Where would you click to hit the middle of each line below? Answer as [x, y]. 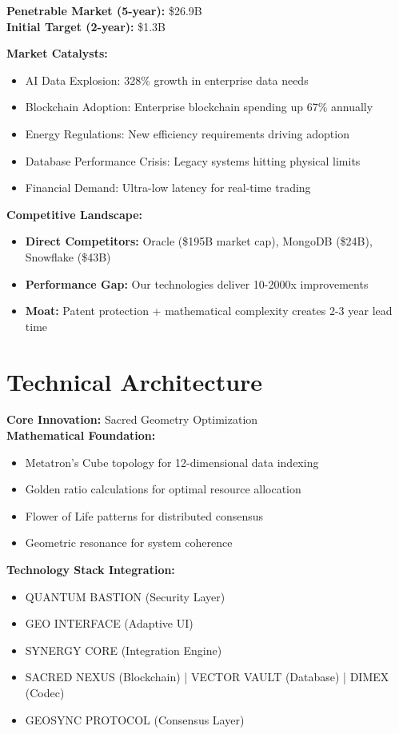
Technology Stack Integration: [91, 569]
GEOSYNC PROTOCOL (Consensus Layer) [135, 719]
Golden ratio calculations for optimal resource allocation [163, 489]
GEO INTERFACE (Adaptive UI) [109, 623]
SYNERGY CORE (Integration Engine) [124, 650]
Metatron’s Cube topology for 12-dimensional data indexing [172, 462]
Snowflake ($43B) [68, 256]
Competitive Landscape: [75, 214]
